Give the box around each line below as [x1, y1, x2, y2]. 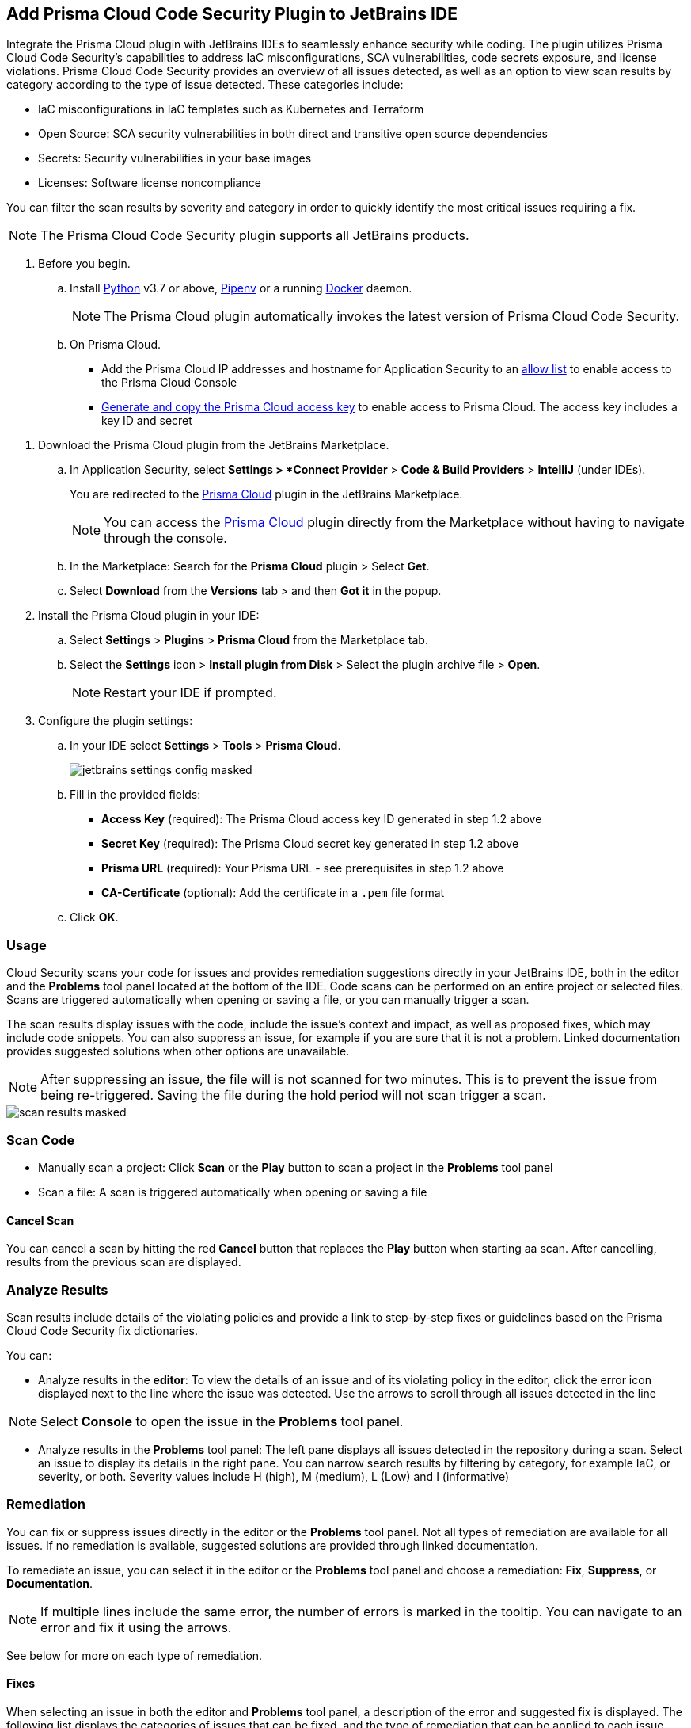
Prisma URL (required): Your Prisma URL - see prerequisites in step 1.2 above [101, 861, 504, 875]
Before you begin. [38, 257, 131, 271]
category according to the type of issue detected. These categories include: [6, 78, 404, 92]
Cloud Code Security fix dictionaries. [6, 1323, 198, 1337]
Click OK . [70, 910, 119, 925]
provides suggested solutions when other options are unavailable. [6, 1044, 350, 1059]
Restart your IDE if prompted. [104, 685, 277, 701]
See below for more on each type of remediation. [6, 1648, 263, 1662]
